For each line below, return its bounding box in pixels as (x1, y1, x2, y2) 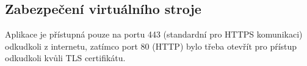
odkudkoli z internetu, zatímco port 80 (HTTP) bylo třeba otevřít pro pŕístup (5, 39, 297, 52)
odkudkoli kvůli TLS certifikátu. (5, 51, 126, 64)
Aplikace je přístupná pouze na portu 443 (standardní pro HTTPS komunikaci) (5, 28, 303, 41)
